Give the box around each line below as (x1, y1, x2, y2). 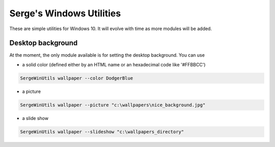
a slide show (22, 115, 48, 121)
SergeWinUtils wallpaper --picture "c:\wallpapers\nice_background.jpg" (20, 102, 206, 108)
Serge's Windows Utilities (9, 8, 121, 19)
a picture (22, 88, 41, 94)
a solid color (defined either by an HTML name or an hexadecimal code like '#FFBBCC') (22, 61, 206, 67)
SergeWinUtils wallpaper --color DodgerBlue (20, 75, 133, 81)
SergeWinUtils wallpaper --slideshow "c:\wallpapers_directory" (20, 129, 184, 135)
